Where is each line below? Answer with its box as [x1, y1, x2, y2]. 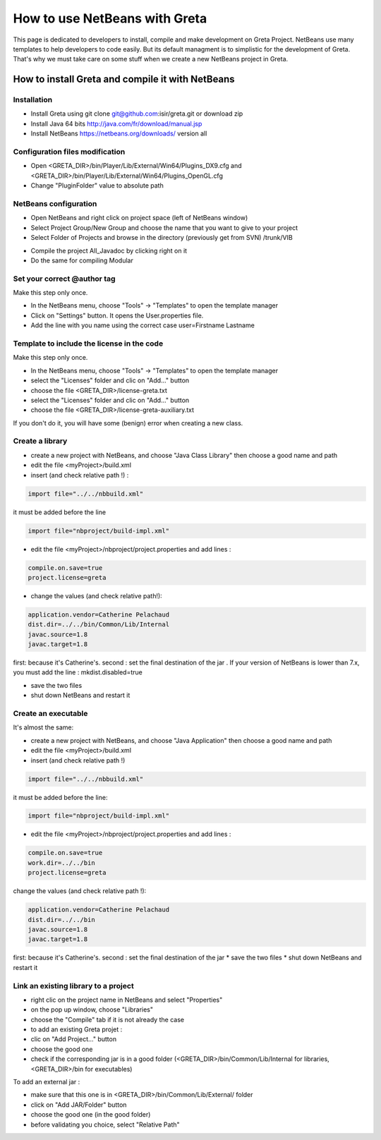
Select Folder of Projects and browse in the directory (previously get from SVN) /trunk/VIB [30, 234, 293, 242]
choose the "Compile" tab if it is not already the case [30, 1015, 185, 1024]
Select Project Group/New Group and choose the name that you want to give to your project [30, 223, 298, 232]
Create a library [13, 436, 68, 446]
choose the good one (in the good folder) [30, 1110, 151, 1119]
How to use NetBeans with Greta [13, 11, 207, 26]
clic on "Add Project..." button [30, 1035, 116, 1043]
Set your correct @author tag [13, 274, 116, 284]
